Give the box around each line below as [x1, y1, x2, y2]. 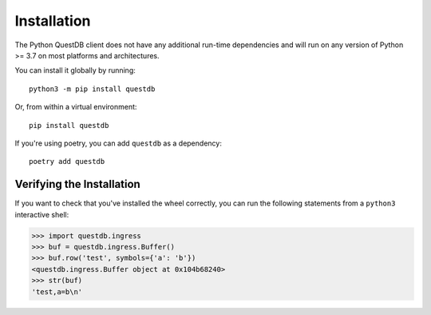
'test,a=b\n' [31, 287, 83, 296]
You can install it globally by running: [14, 66, 136, 75]
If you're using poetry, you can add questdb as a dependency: [14, 138, 223, 148]
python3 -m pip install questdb [29, 84, 156, 94]
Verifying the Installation [14, 177, 141, 191]
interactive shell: [14, 209, 69, 219]
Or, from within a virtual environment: [14, 102, 137, 112]
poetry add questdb [29, 157, 105, 166]
